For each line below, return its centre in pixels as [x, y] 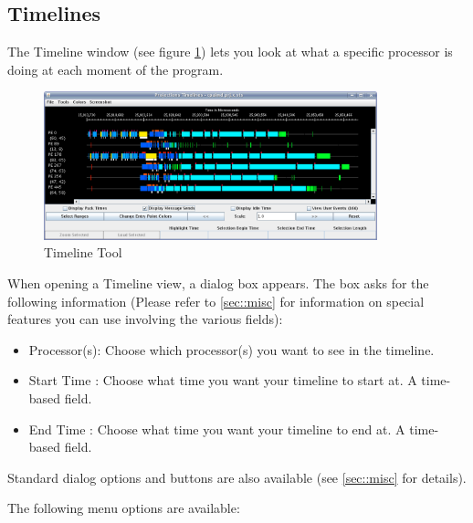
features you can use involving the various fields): [145, 319]
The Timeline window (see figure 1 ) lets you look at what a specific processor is [230, 52]
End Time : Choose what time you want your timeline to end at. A [217, 429]
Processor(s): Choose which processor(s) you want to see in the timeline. [231, 349]
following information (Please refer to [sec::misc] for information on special [216, 301]
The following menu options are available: [124, 508]
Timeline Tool [83, 252]
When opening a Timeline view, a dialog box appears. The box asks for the [218, 283]
